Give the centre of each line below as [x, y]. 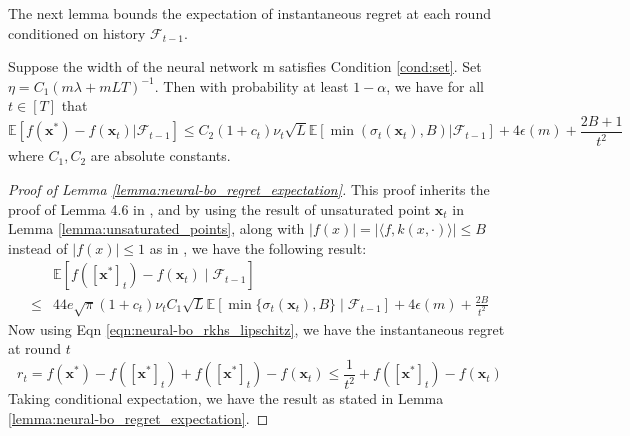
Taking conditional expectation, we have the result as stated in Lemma [226, 398]
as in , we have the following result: [258, 247]
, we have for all [435, 85]
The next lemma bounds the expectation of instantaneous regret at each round [249, 13]
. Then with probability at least [251, 85]
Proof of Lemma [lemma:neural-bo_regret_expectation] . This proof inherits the [249, 188]
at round [34, 348]
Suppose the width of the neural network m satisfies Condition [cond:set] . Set [245, 66]
